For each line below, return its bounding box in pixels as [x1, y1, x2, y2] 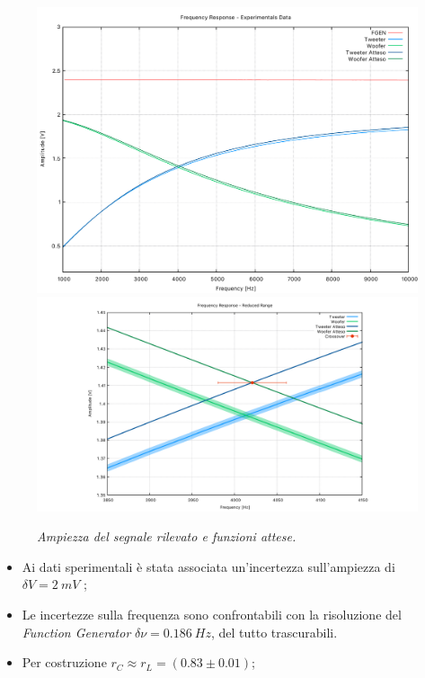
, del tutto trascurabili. [210, 622, 338, 641]
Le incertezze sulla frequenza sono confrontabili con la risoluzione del [22, 605, 402, 624]
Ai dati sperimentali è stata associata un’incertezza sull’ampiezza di [22, 557, 395, 575]
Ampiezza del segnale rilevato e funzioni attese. [37, 527, 297, 546]
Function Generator [22, 622, 131, 641]
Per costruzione [22, 653, 107, 672]
